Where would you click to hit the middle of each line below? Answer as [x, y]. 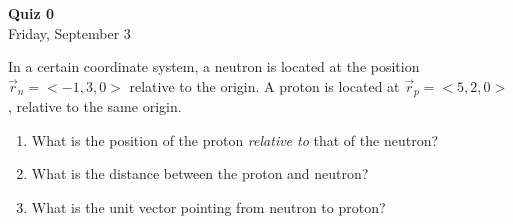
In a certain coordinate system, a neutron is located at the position [214, 66]
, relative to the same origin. [95, 106]
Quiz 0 [31, 13]
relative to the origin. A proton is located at [264, 85]
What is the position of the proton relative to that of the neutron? [235, 139]
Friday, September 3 [69, 32]
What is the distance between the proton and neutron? [200, 173]
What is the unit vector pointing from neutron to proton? [208, 207]
